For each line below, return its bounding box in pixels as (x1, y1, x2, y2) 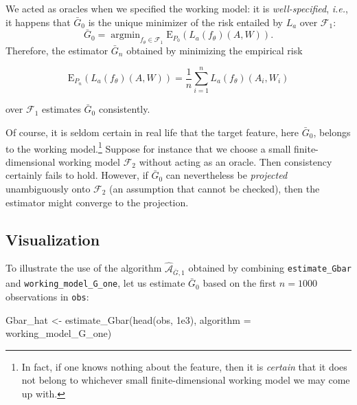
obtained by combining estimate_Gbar (188, 261, 352, 275)
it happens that (5, 14, 71, 29)
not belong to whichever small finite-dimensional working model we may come (21, 373, 350, 387)
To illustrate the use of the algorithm (5, 261, 162, 275)
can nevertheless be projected (165, 168, 288, 182)
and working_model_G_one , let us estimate (5, 276, 185, 290)
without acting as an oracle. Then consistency (139, 154, 332, 168)
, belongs (313, 124, 351, 139)
